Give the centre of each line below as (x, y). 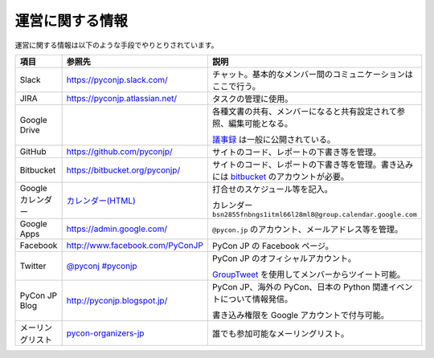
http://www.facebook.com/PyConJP (135, 245)
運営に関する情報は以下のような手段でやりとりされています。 (117, 45)
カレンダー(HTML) (101, 201)
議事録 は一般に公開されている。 (273, 139)
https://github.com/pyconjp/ (119, 151)
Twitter (33, 266)
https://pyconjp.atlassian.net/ (122, 98)
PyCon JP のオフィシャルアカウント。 (284, 258)
